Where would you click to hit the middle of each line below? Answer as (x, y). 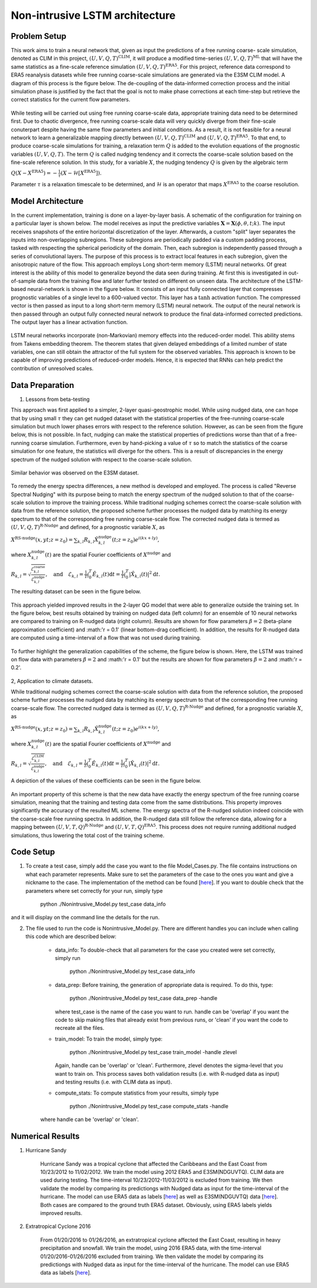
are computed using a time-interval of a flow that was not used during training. (106, 638)
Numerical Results (45, 1137)
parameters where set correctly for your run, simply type (94, 891)
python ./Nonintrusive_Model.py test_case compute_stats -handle (149, 1106)
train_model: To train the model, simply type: (109, 1039)
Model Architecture (47, 201)
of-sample (23, 281)
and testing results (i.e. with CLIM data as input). (114, 1082)
